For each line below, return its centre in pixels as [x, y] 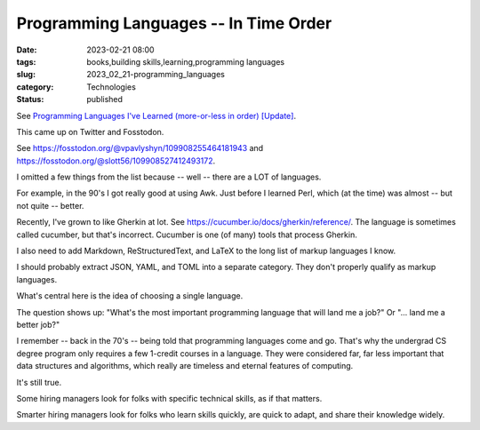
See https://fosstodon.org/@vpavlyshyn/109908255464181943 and [140, 148]
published [105, 100]
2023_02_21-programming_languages [156, 75]
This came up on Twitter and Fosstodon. [90, 131]
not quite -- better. [50, 205]
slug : [26, 75]
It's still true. [39, 382]
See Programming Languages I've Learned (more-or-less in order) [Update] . [156, 115]
